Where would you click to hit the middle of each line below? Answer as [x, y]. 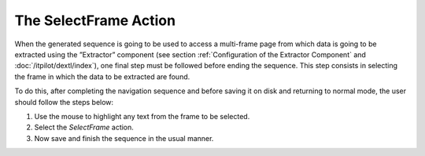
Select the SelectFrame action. [84, 127]
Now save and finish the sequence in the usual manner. [124, 138]
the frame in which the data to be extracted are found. [102, 76]
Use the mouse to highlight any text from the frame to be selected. [142, 116]
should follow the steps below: [64, 102]
